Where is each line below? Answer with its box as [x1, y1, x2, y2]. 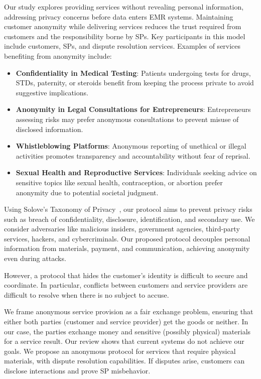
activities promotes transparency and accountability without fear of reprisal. [16, 150, 250, 161]
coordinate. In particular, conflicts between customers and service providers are [4, 280, 248, 290]
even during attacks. [4, 253, 66, 264]
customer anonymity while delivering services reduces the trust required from [4, 21, 241, 32]
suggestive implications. [16, 87, 88, 97]
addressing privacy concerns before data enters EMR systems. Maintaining [4, 11, 233, 22]
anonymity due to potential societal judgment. [16, 187, 159, 197]
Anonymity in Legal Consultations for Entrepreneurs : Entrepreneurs [16, 104, 251, 114]
